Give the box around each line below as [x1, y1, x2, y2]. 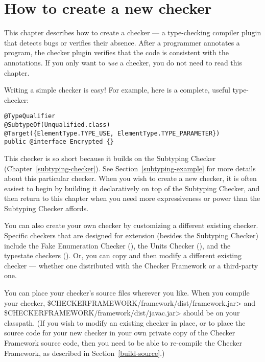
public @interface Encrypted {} [4, 138, 114, 146]
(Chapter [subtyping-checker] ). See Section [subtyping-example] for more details [4, 163, 256, 173]
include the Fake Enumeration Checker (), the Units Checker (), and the [4, 240, 231, 251]
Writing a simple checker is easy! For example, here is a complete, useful [4, 84, 230, 95]
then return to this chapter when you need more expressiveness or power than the [4, 193, 260, 203]
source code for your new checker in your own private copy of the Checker [4, 327, 235, 338]
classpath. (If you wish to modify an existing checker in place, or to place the [4, 317, 246, 328]
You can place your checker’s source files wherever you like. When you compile [4, 287, 250, 298]
